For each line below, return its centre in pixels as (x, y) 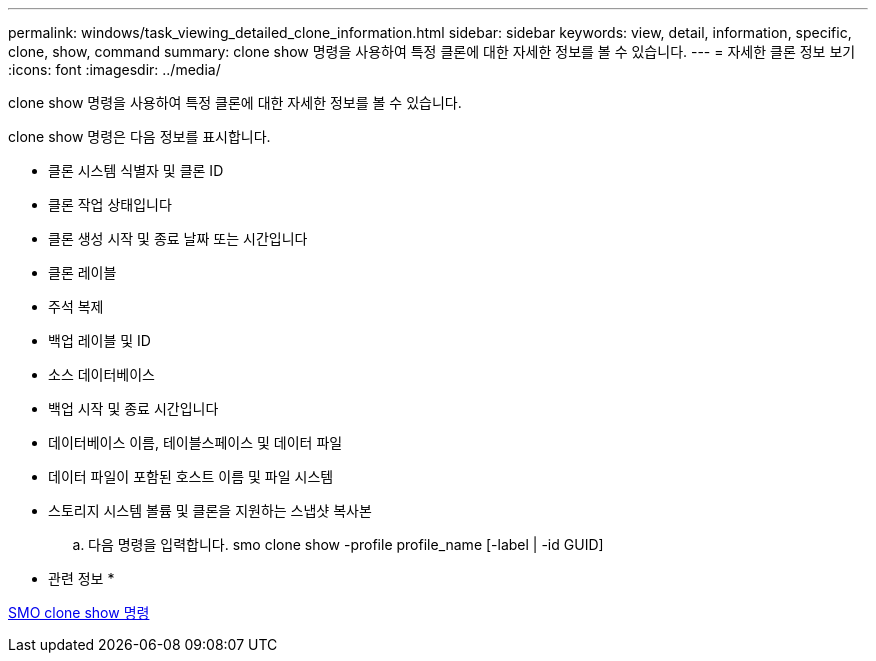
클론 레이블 (82, 272)
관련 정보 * (81, 578)
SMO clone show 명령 (79, 612)
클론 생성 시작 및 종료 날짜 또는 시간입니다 (178, 238)
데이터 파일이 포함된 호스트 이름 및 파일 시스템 (191, 476)
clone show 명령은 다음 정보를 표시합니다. (139, 136)
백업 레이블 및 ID (99, 340)
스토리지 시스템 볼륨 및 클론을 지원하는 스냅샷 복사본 (210, 510)
